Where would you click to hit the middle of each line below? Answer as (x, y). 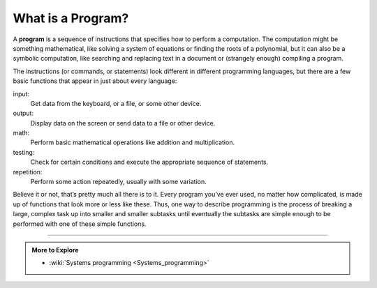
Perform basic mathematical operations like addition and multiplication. (133, 142)
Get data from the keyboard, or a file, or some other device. (116, 103)
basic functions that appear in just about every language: (95, 81)
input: (21, 93)
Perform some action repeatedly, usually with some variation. (118, 182)
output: (23, 113)
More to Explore (56, 250)
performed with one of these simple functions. (80, 224)
